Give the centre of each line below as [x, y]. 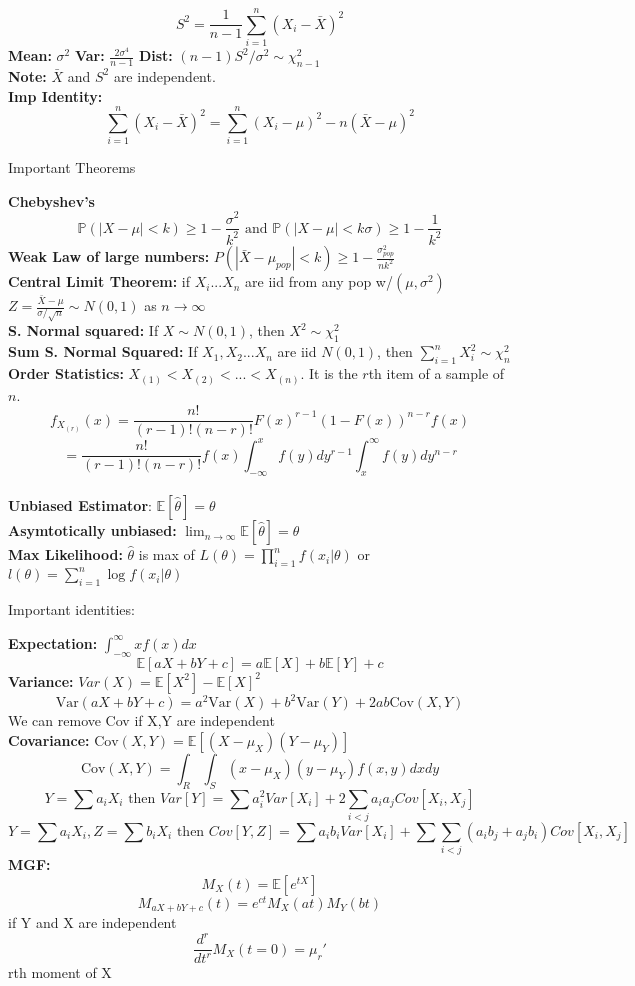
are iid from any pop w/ [319, 281]
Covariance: [49, 739]
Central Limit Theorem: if [99, 281]
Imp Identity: [55, 95]
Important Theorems [72, 167]
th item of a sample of [436, 373]
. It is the [329, 373]
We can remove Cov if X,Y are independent [141, 720]
